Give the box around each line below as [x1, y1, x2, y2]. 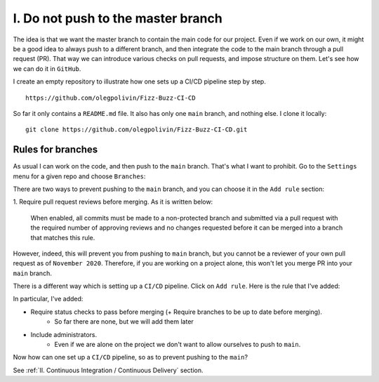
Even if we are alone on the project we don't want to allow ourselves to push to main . [54, 341, 301, 349]
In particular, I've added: [13, 295, 84, 303]
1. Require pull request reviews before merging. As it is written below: [13, 197, 213, 206]
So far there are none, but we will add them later [54, 317, 194, 326]
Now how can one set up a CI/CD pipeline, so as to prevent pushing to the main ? [13, 353, 248, 362]
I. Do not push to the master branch [13, 11, 222, 26]
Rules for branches [13, 144, 98, 156]
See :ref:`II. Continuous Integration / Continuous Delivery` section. [13, 366, 204, 374]
